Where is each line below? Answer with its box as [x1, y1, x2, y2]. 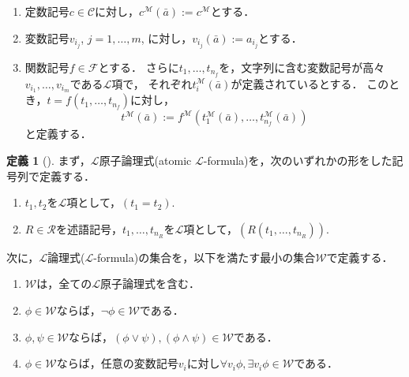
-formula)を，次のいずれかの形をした [203, 152, 392, 168]
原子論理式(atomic [99, 152, 192, 168]
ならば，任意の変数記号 [56, 355, 178, 371]
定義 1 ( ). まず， [6, 152, 91, 168]
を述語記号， [55, 220, 122, 237]
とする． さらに [98, 58, 179, 75]
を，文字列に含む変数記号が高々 [219, 58, 385, 75]
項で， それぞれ [111, 75, 193, 91]
